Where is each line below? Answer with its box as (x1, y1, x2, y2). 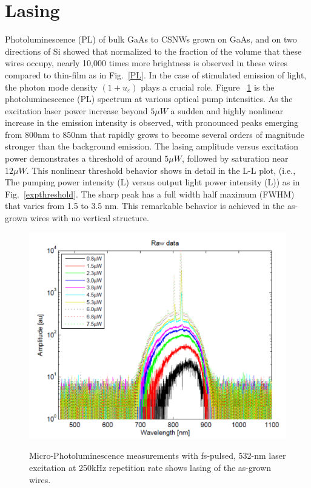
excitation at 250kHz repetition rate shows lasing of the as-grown (29, 461, 272, 473)
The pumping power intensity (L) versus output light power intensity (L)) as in (5, 176, 300, 188)
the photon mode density (5, 80, 98, 93)
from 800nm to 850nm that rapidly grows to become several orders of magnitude (5, 128, 304, 140)
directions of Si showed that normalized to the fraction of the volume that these (5, 44, 302, 57)
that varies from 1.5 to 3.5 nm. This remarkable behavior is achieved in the (5, 199, 285, 212)
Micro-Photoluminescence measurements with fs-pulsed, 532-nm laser (29, 449, 286, 462)
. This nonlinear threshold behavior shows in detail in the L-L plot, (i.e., (26, 163, 296, 176)
